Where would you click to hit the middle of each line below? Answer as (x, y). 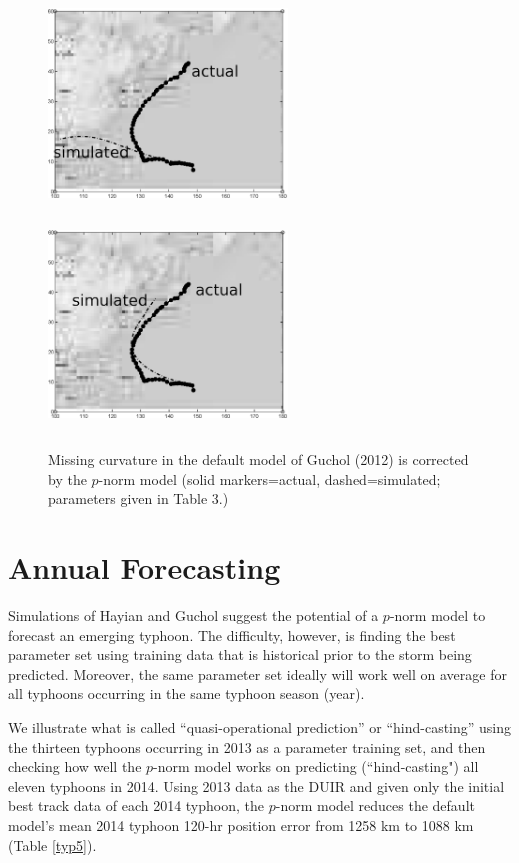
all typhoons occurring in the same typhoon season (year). (186, 693)
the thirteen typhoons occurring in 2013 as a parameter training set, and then (247, 746)
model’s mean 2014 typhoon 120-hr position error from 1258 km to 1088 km (241, 825)
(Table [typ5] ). (52, 844)
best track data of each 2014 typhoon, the (136, 805)
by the (67, 478)
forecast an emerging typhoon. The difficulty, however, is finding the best (232, 634)
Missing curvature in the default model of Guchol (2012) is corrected (258, 459)
